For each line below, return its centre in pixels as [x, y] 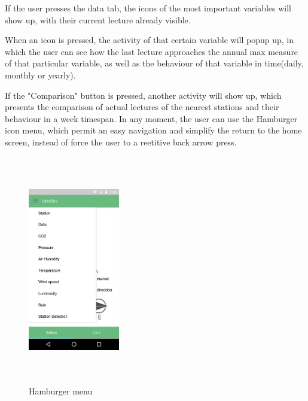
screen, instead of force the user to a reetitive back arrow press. [121, 142]
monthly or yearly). [40, 75]
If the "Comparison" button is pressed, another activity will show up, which [143, 95]
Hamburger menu [61, 391]
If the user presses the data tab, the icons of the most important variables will [148, 8]
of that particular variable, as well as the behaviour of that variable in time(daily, [154, 63]
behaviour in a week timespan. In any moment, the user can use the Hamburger [151, 118]
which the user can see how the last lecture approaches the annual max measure [152, 51]
